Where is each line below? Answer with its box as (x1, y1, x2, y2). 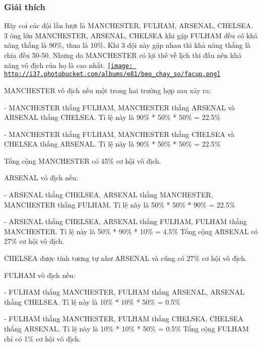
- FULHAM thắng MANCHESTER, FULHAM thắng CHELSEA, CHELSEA (4, 313, 243, 324)
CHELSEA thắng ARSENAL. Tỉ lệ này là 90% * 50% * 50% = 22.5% (4, 138, 221, 149)
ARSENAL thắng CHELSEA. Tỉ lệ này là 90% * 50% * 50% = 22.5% (4, 112, 221, 122)
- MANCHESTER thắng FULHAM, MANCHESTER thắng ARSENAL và (4, 102, 235, 112)
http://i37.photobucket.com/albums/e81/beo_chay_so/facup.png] (4, 71, 221, 78)
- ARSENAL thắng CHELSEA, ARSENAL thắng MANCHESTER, (4, 189, 213, 200)
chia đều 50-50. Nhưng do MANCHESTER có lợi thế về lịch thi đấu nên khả (4, 50, 242, 60)
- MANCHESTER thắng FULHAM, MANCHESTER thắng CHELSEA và (4, 128, 235, 139)
